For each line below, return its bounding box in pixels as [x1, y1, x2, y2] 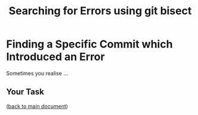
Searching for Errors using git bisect [8, 4, 192, 18]
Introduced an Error [6, 50, 106, 63]
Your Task [6, 87, 45, 97]
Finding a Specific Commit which [6, 37, 173, 51]
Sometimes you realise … [6, 69, 69, 76]
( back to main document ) [6, 103, 69, 110]
